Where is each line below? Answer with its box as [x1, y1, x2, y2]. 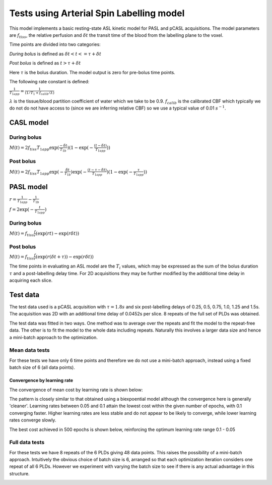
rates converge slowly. [9, 417, 56, 423]
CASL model [9, 119, 49, 127]
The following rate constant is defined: [9, 78, 90, 84]
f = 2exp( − [9, 207, 34, 212]
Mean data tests [9, 347, 50, 354]
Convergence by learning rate [9, 378, 73, 384]
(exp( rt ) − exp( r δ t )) [35, 230, 80, 236]
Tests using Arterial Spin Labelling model [9, 8, 185, 19]
